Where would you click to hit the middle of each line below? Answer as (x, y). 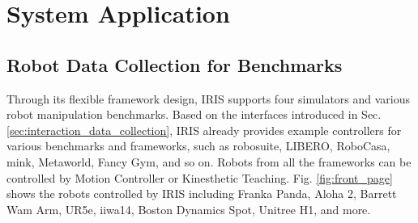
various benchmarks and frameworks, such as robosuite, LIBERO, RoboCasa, (198, 146)
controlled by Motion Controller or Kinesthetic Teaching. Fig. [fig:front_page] (200, 177)
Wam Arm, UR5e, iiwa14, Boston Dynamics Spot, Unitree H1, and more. (189, 209)
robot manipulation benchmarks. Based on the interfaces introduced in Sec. (194, 114)
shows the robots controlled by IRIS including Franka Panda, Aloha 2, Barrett (202, 194)
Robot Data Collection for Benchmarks (175, 64)
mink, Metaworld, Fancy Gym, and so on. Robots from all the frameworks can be (209, 161)
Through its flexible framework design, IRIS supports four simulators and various (209, 98)
